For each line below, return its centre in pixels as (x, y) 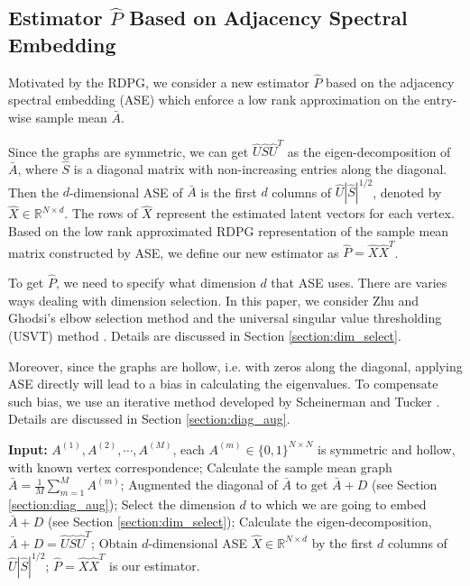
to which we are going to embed (338, 504)
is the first (229, 192)
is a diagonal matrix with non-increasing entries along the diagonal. (260, 169)
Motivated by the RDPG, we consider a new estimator (159, 82)
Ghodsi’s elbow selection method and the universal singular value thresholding (225, 318)
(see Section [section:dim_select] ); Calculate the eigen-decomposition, (240, 522)
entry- (440, 100)
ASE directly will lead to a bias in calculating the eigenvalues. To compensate (223, 384)
